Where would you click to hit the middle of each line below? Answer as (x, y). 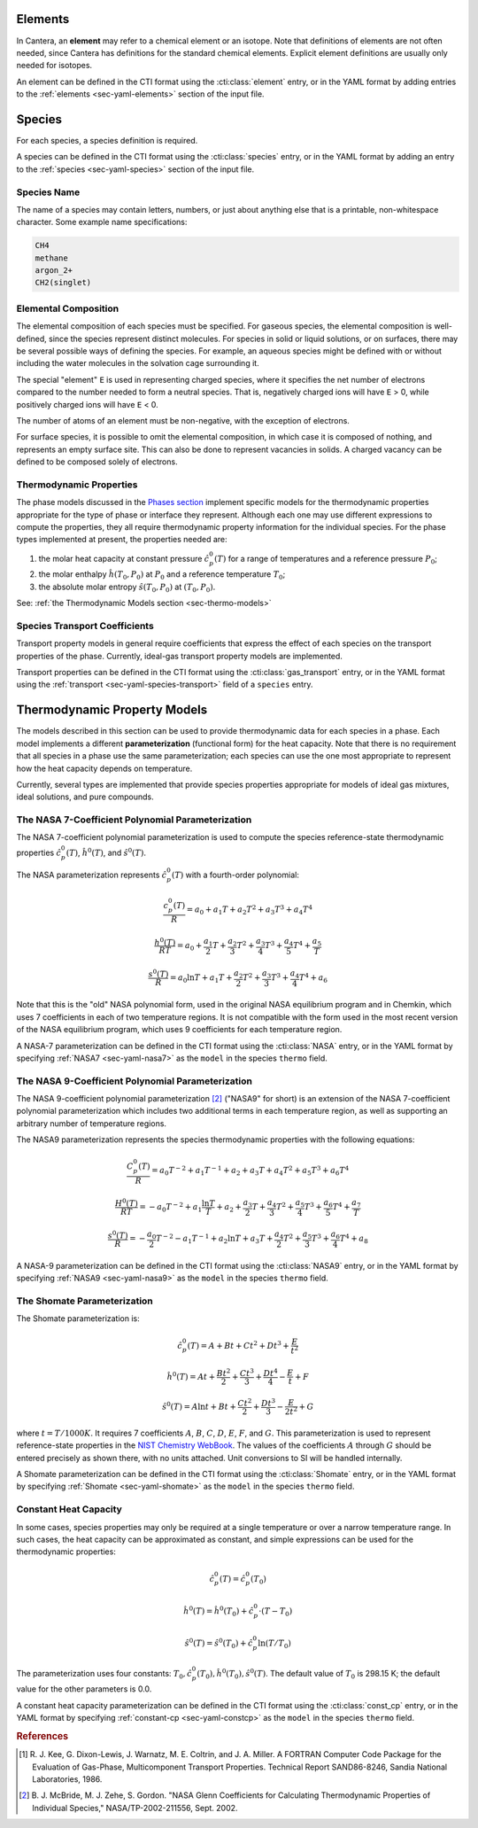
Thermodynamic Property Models (112, 710)
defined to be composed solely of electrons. (97, 462)
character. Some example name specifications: (102, 222)
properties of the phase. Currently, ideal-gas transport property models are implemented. (179, 656)
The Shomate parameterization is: (78, 1318)
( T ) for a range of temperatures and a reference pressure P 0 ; (325, 560)
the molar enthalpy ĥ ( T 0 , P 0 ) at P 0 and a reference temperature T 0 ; (162, 576)
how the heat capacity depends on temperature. (104, 768)
